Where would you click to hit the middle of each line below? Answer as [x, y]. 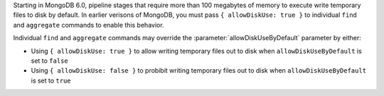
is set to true [51, 80]
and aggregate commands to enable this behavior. [89, 25]
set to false [50, 61]
